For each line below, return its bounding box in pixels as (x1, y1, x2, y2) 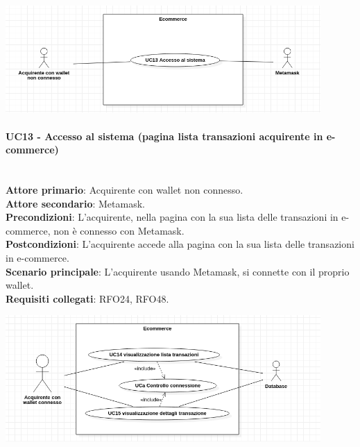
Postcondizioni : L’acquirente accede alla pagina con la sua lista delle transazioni (6, 237, 354, 251)
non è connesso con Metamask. (53, 223, 185, 237)
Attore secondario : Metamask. (6, 196, 145, 210)
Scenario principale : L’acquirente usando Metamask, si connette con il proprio (6, 264, 350, 278)
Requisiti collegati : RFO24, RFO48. (6, 291, 169, 305)
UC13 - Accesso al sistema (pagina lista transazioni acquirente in (6, 128, 323, 143)
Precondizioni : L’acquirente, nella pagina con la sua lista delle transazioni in (6, 210, 338, 224)
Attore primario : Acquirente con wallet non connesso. (6, 183, 243, 197)
